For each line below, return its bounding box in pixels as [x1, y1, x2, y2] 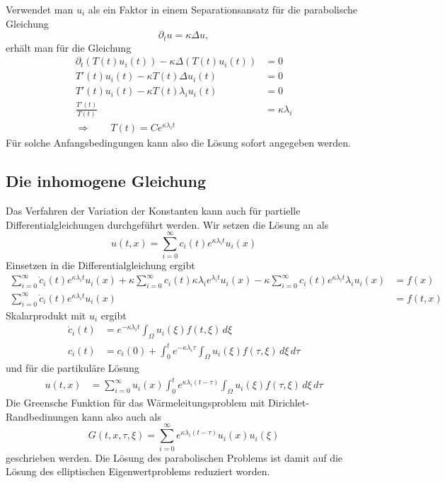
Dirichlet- [268, 395, 309, 410]
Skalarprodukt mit [6, 307, 86, 322]
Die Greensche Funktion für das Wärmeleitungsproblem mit [6, 395, 265, 410]
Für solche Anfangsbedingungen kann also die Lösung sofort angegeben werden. [6, 135, 351, 150]
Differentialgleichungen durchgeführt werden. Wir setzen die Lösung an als [6, 217, 329, 232]
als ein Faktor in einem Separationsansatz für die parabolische [88, 2, 358, 16]
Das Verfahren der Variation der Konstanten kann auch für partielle [6, 203, 301, 217]
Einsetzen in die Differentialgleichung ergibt [6, 258, 195, 273]
